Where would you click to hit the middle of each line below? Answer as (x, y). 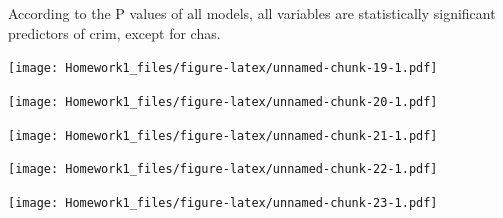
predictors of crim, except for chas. (114, 32)
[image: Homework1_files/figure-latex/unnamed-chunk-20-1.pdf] (223, 101)
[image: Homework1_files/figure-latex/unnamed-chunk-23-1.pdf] (223, 202)
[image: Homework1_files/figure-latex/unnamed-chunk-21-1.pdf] (223, 135)
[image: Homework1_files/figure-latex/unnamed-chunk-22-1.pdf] (223, 169)
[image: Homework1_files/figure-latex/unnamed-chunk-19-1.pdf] (223, 68)
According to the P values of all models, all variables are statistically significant (252, 13)
